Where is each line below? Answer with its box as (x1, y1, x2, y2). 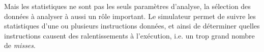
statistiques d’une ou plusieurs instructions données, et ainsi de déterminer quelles (4, 20, 260, 31)
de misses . (4, 40, 36, 50)
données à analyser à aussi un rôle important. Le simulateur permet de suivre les (4, 10, 256, 21)
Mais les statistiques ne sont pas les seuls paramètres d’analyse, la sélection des (4, 1, 251, 11)
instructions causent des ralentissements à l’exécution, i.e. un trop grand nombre (4, 30, 255, 40)
